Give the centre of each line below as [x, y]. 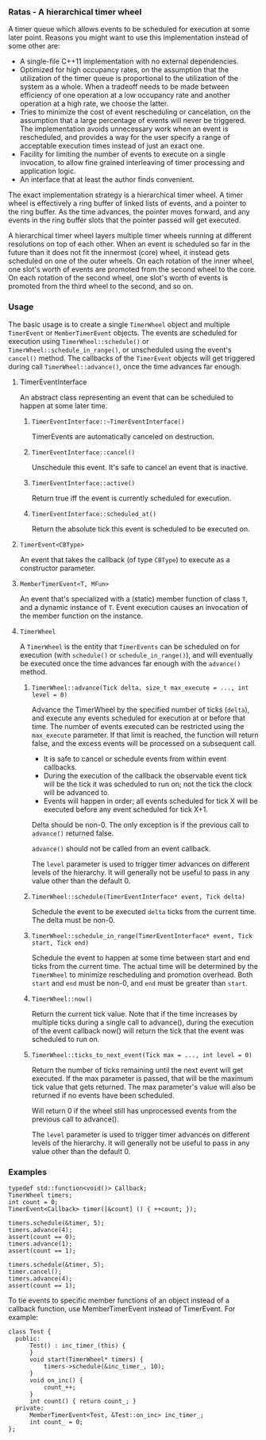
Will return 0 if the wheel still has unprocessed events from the [134, 1110]
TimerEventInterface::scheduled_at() [94, 514]
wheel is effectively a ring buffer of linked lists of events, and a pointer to [127, 203]
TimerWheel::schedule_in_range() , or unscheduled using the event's [120, 349]
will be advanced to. [76, 792]
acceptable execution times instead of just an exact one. [112, 146]
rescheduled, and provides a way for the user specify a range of [125, 137]
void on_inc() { [56, 1380]
